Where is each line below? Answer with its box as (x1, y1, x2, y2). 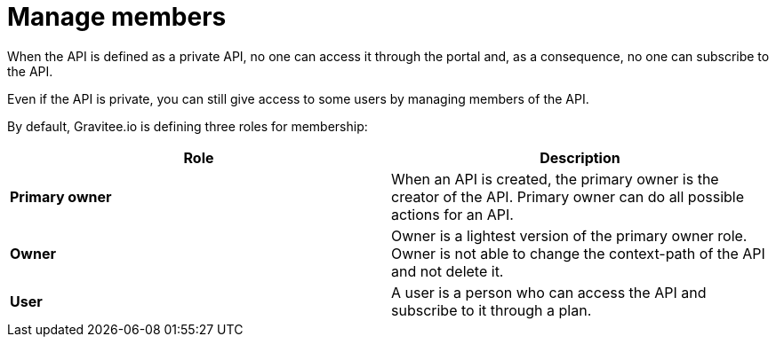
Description (540, 148, 620, 167)
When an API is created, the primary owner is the (391, 169, 719, 188)
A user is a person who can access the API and (391, 283, 707, 301)
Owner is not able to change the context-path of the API (391, 244, 765, 262)
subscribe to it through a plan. (391, 301, 592, 319)
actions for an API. (391, 205, 514, 223)
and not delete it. (391, 262, 504, 280)
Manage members (7, 2, 227, 32)
